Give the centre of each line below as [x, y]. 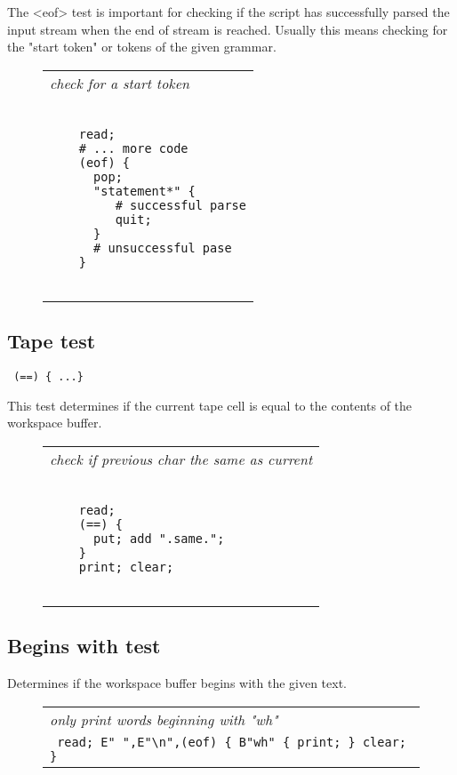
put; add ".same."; [159, 538]
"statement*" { [144, 191]
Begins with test [84, 646]
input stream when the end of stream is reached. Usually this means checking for [228, 29]
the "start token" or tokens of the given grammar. [142, 47]
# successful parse [180, 205]
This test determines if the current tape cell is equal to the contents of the [210, 405]
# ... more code [133, 148]
